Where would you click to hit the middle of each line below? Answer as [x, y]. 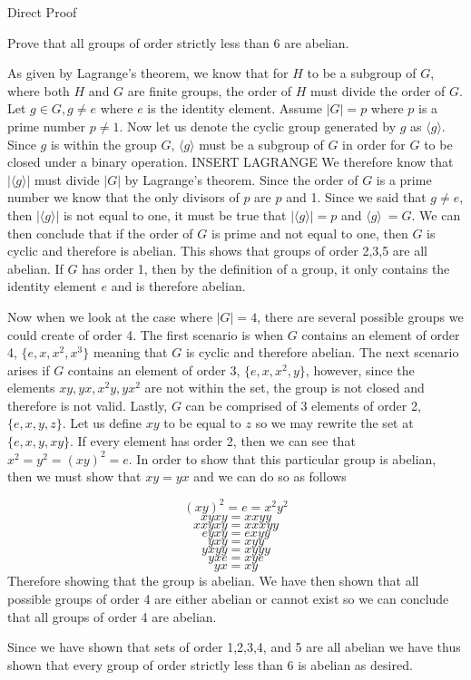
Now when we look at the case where [110, 316]
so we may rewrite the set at [334, 423]
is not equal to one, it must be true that [175, 214]
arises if [29, 369]
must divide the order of [378, 90]
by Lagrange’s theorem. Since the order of [241, 179]
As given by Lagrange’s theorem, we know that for [148, 73]
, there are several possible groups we [360, 316]
